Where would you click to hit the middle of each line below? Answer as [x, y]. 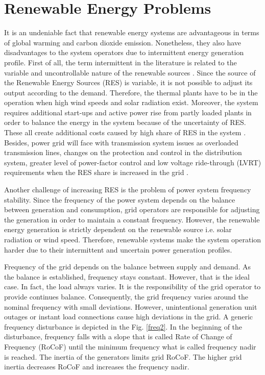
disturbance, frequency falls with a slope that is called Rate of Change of [118, 336]
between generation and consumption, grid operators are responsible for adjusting [132, 209]
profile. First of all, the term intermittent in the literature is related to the [121, 62]
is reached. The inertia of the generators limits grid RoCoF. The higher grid [123, 356]
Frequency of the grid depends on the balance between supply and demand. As [128, 267]
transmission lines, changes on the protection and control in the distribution [123, 152]
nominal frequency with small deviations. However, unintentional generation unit [131, 306]
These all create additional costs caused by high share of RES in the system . [125, 132]
